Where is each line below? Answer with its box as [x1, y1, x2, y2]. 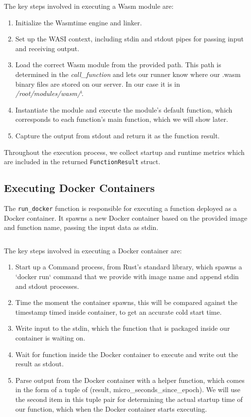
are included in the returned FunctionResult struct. [4, 156, 161, 167]
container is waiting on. [15, 332, 86, 342]
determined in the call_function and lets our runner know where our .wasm [15, 69, 241, 79]
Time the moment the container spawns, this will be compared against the [15, 297, 237, 307]
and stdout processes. [15, 281, 79, 291]
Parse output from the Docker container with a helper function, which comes [15, 375, 245, 385]
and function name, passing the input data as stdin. [4, 222, 159, 232]
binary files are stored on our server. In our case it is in [15, 78, 180, 89]
